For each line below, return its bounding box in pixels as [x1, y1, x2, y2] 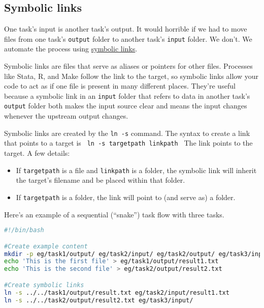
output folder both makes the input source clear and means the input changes [4, 100, 247, 111]
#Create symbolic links [4, 281, 84, 289]
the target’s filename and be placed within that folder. [16, 175, 185, 185]
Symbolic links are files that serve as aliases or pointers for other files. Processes [4, 61, 253, 71]
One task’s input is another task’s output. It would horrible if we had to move [4, 23, 247, 34]
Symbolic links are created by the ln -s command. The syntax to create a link [4, 127, 250, 138]
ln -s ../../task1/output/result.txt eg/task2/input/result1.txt [4, 289, 229, 296]
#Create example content [4, 242, 88, 250]
